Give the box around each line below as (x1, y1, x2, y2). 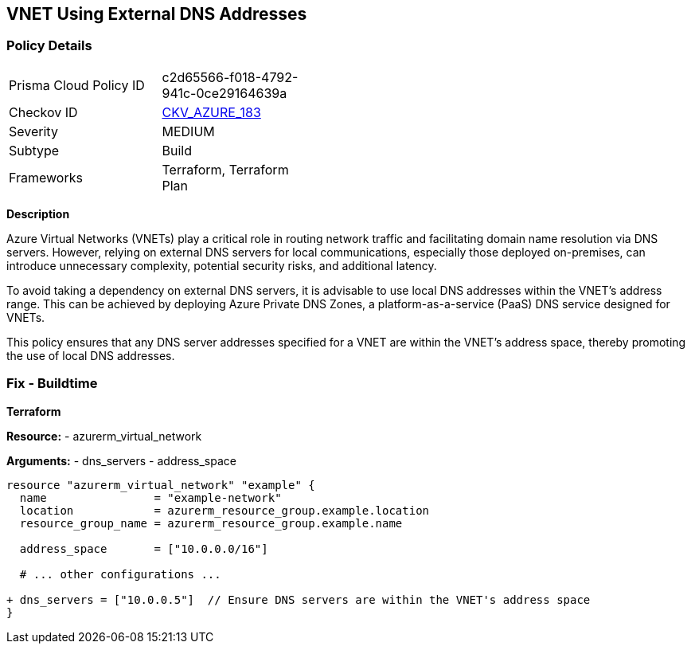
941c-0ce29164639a (162, 84, 287, 101)
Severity (9, 123, 58, 139)
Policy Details (6, 37, 92, 54)
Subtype (9, 142, 60, 159)
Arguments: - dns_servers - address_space (6, 453, 236, 468)
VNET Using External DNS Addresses (6, 4, 307, 24)
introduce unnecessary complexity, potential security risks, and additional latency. (6, 258, 437, 272)
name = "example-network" (19, 491, 282, 504)
